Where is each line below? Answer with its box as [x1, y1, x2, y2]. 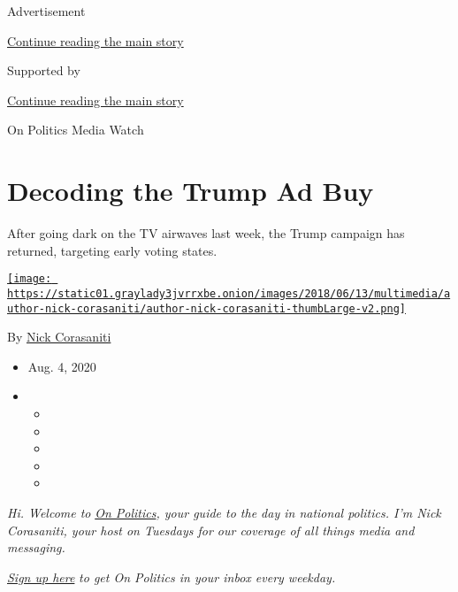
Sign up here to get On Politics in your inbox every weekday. [7, 567, 336, 586]
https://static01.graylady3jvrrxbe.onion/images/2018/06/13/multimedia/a [7, 287, 451, 300]
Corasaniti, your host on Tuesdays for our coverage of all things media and [7, 520, 415, 539]
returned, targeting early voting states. [7, 241, 218, 259]
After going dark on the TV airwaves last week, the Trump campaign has [7, 224, 405, 242]
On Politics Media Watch [7, 120, 144, 139]
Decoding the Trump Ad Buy [7, 173, 374, 209]
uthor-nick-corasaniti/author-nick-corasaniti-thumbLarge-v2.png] [7, 302, 407, 315]
